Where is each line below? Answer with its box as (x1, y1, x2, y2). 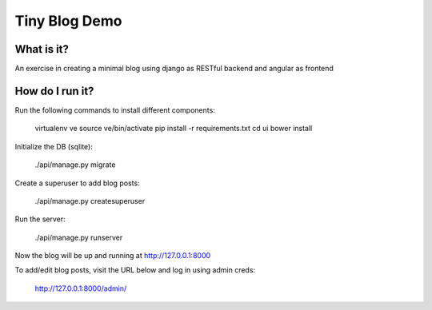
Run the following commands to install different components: (14, 105, 215, 115)
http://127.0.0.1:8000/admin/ (34, 284, 127, 293)
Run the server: (14, 214, 66, 224)
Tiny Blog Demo (14, 12, 122, 30)
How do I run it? (14, 84, 94, 97)
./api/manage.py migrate (34, 160, 116, 169)
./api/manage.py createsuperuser (34, 196, 146, 205)
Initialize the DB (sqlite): (14, 141, 94, 151)
